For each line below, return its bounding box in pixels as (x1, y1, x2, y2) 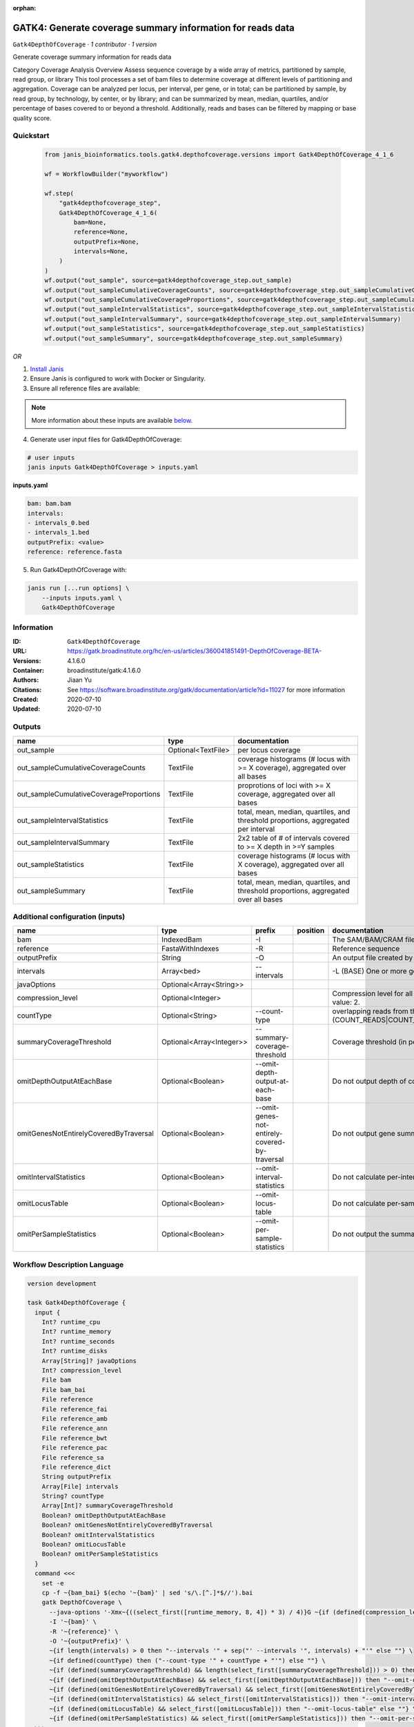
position (297, 926, 325, 935)
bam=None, (73, 218, 107, 226)
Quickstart (12, 131, 50, 141)
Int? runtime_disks (41, 1347, 108, 1355)
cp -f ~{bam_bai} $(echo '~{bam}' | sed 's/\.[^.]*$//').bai (41, 1589, 253, 1596)
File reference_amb (41, 1415, 108, 1422)
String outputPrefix (41, 1473, 112, 1481)
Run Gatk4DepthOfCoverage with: (30, 566, 127, 574)
